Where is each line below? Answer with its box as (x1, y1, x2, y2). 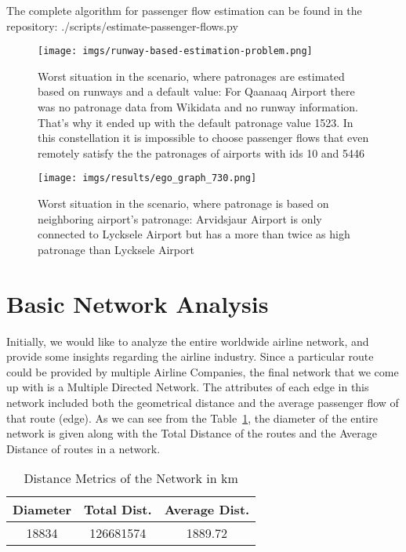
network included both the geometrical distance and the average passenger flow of (6, 394, 399, 410)
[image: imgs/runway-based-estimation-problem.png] (38, 45, 313, 57)
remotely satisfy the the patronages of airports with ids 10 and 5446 (38, 144, 365, 161)
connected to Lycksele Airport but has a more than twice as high (38, 226, 350, 242)
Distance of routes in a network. (6, 440, 161, 456)
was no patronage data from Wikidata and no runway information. (38, 99, 359, 115)
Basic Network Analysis (6, 287, 269, 319)
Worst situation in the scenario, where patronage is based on (38, 195, 329, 212)
